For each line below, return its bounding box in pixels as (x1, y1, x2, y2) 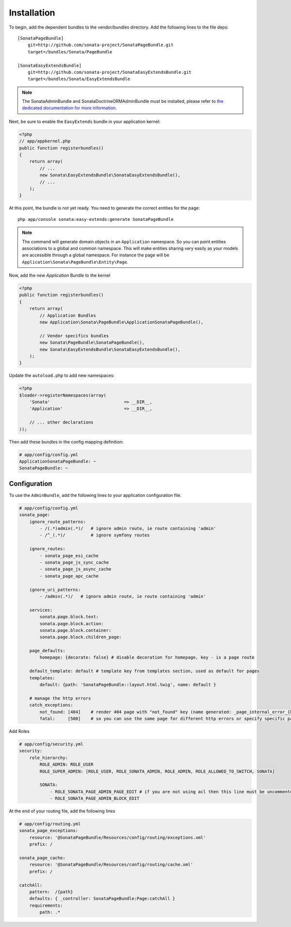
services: (29, 607, 53, 612)
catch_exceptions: (29, 702, 73, 708)
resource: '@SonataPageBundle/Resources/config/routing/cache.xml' (29, 862, 194, 867)
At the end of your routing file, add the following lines (9, 808, 115, 814)
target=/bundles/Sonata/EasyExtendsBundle (27, 76, 130, 82)
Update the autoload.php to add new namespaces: (9, 373, 115, 379)
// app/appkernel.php (19, 138, 71, 144)
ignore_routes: (29, 546, 65, 552)
